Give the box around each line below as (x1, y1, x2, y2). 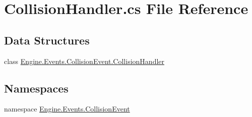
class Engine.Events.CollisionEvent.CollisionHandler (4, 55, 165, 66)
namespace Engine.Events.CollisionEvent (4, 103, 130, 114)
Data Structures (4, 32, 90, 47)
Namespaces (4, 80, 69, 95)
